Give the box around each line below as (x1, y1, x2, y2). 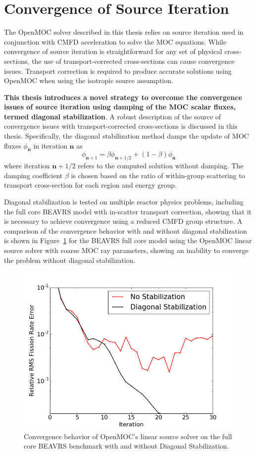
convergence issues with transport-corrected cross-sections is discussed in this (4, 121, 238, 131)
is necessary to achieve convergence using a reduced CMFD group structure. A (4, 216, 243, 226)
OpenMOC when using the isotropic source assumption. (4, 75, 173, 86)
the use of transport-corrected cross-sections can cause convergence (32, 55, 235, 66)
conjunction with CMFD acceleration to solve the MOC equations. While (4, 36, 226, 47)
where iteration (4, 160, 50, 171)
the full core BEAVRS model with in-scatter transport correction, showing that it (4, 206, 252, 216)
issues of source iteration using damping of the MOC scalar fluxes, (4, 101, 236, 112)
